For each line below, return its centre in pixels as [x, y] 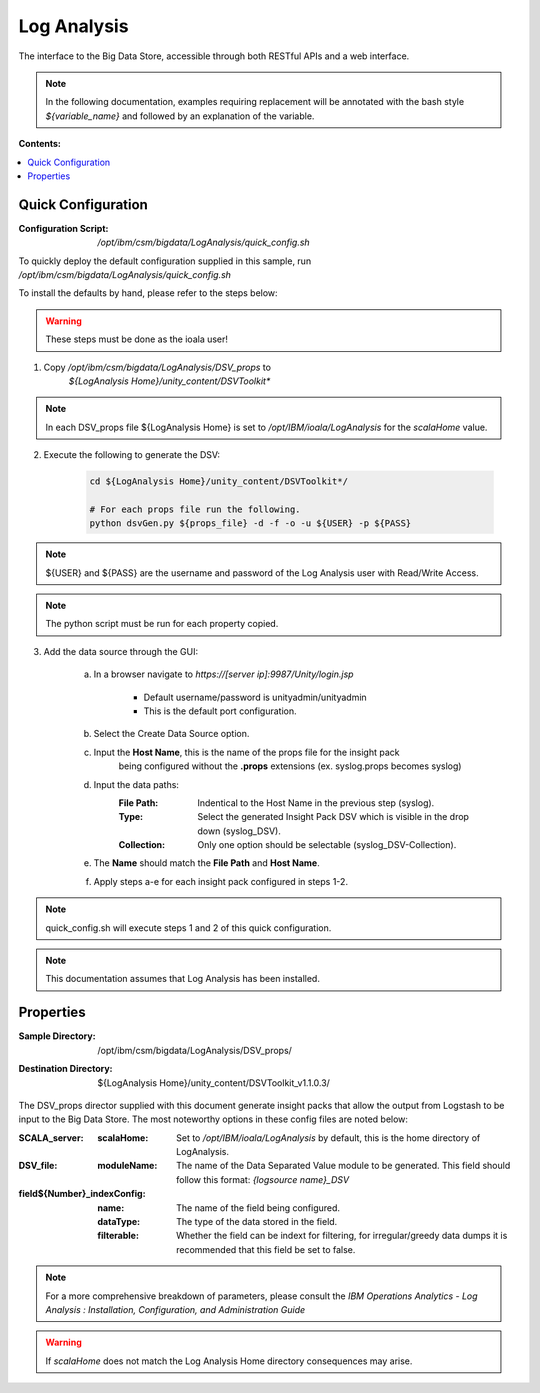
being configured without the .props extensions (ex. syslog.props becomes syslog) [290, 766]
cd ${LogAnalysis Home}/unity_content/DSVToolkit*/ [219, 481]
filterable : [118, 1236]
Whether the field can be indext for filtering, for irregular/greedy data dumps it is [342, 1236]
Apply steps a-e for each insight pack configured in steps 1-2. [221, 881]
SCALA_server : [51, 1137]
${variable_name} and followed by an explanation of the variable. [180, 116]
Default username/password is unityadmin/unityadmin [255, 697]
